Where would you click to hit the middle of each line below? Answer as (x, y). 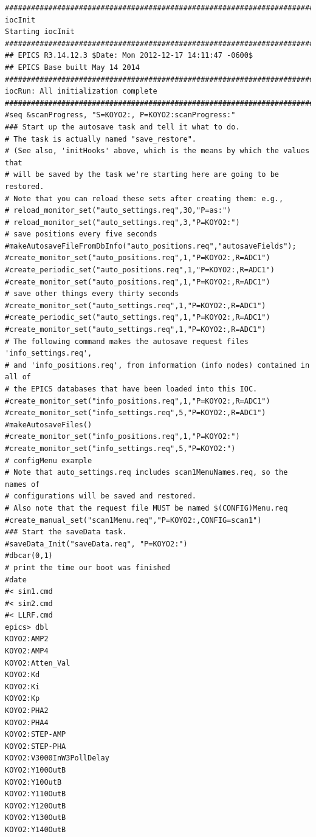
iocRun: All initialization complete (81, 91)
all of (18, 377)
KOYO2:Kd (22, 675)
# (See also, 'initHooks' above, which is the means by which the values (157, 151)
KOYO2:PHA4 (27, 722)
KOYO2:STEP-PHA (36, 746)
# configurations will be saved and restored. (101, 496)
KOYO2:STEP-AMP (36, 735)
